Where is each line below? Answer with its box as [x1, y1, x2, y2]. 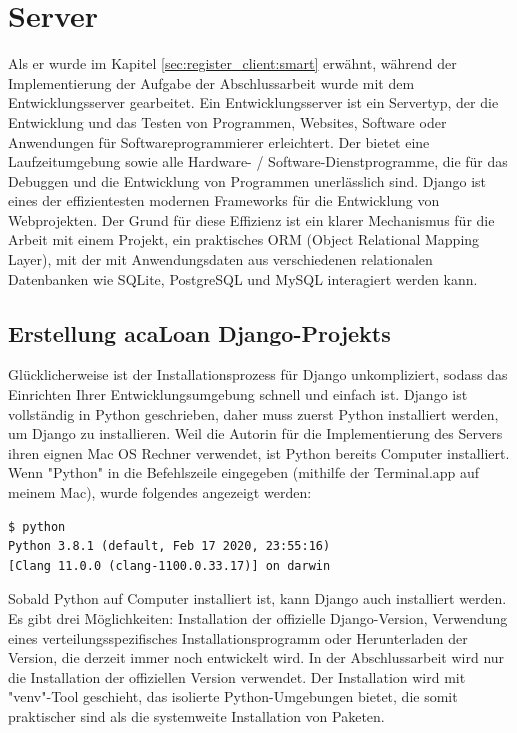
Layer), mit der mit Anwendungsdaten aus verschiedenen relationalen [8, 249, 433, 270]
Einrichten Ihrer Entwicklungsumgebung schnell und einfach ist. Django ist [8, 384, 468, 405]
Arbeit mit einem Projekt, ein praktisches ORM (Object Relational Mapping [8, 229, 480, 250]
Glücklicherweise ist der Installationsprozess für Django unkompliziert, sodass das [8, 364, 508, 385]
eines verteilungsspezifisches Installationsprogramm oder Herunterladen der [8, 627, 468, 648]
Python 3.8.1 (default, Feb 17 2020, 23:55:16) [8, 539, 331, 554]
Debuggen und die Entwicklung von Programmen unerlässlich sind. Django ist [8, 170, 487, 191]
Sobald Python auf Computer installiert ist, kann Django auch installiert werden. [8, 588, 507, 609]
